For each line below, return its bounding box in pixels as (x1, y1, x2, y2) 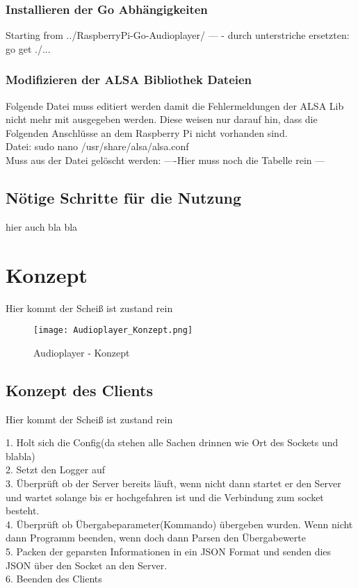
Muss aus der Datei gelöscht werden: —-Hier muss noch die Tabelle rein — (6, 153, 325, 167)
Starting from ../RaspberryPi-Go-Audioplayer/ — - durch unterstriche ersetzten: (6, 28, 350, 42)
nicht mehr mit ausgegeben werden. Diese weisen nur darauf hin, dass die (6, 112, 318, 126)
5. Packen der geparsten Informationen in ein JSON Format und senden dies (6, 544, 332, 558)
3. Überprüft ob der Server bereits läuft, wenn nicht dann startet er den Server (6, 475, 341, 490)
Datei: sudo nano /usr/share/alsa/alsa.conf (6, 139, 189, 154)
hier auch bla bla (6, 219, 78, 234)
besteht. (6, 503, 40, 518)
